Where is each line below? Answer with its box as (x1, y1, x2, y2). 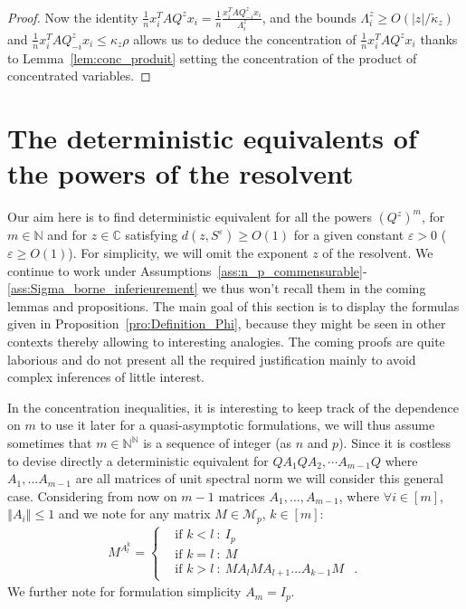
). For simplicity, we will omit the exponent (68, 243, 309, 262)
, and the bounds (262, 7, 357, 26)
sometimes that (7, 433, 92, 452)
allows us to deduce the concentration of (133, 29, 357, 48)
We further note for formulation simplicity (7, 582, 242, 601)
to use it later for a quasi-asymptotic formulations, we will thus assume (40, 415, 435, 434)
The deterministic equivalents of (7, 119, 417, 156)
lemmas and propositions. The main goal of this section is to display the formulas (7, 296, 460, 315)
